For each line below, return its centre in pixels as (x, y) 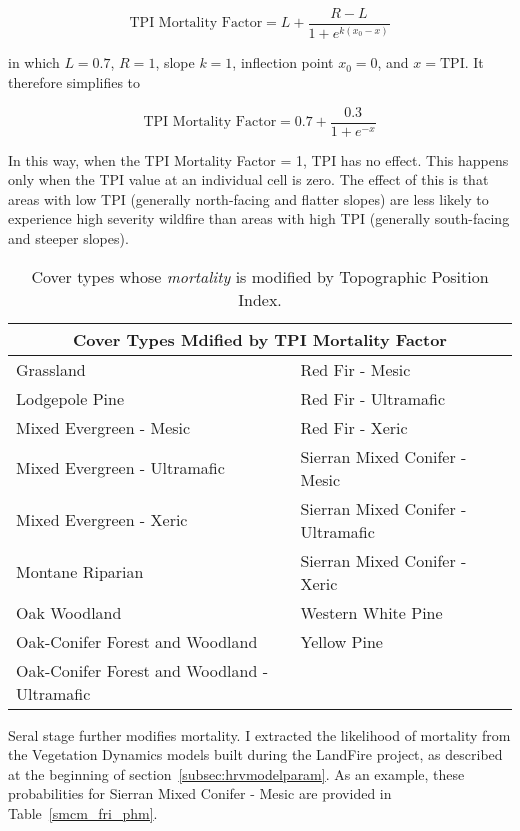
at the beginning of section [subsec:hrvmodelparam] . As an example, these (236, 773)
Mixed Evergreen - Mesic (103, 427)
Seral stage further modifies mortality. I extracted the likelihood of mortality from (259, 734)
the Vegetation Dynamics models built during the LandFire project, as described (255, 754)
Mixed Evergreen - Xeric (102, 520)
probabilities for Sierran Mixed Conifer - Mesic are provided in (200, 793)
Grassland (51, 369)
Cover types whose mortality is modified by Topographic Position (260, 276)
